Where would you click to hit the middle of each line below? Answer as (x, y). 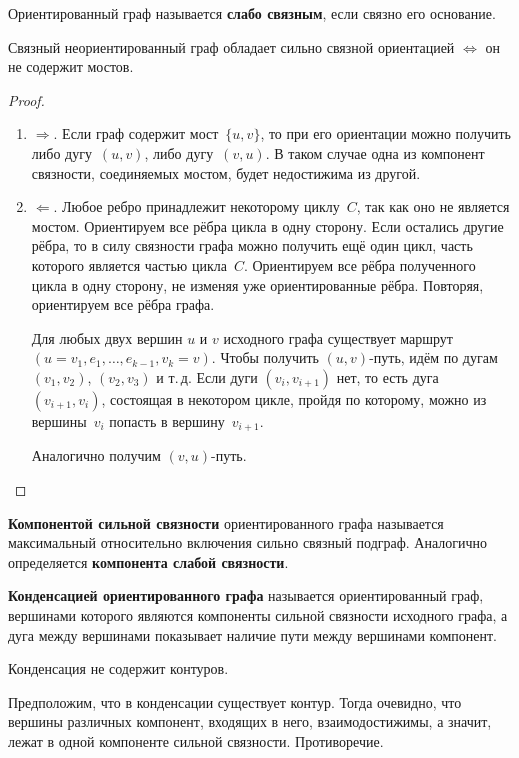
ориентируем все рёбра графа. (123, 304)
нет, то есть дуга (387, 376)
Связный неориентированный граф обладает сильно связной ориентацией (231, 46)
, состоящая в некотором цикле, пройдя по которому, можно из (294, 398)
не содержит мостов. (71, 66)
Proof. (26, 99)
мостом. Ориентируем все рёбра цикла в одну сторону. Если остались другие (267, 225)
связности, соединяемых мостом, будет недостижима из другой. (226, 172)
